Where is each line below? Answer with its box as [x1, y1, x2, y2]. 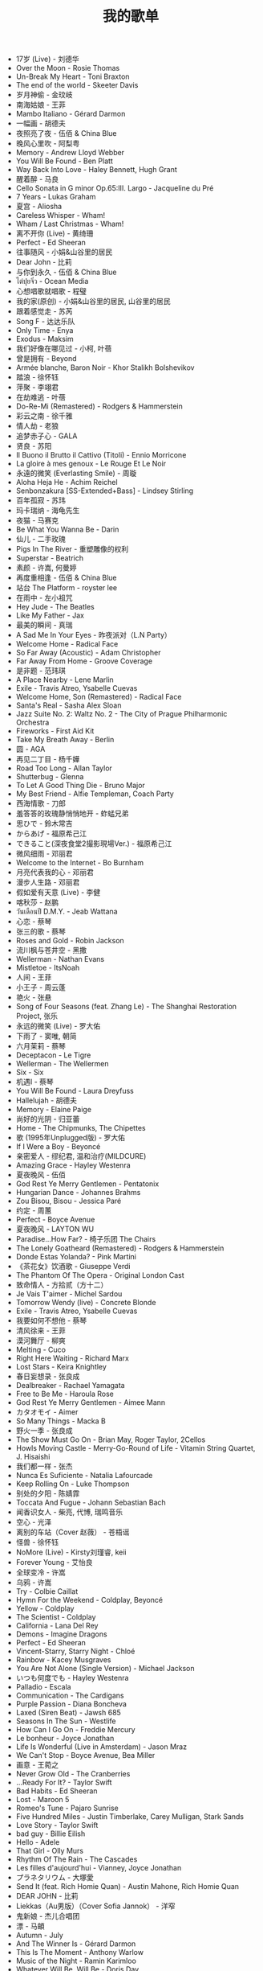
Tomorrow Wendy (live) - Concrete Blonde [15, 1298, 156, 1308]
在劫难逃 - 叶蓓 [15, 392, 67, 402]
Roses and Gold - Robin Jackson [15, 936, 124, 946]
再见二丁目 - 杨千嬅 [15, 754, 80, 764]
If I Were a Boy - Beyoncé [15, 1142, 101, 1152]
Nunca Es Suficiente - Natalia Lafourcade [15, 1471, 153, 1480]
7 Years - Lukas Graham [15, 192, 96, 202]
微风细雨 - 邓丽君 [15, 849, 74, 859]
